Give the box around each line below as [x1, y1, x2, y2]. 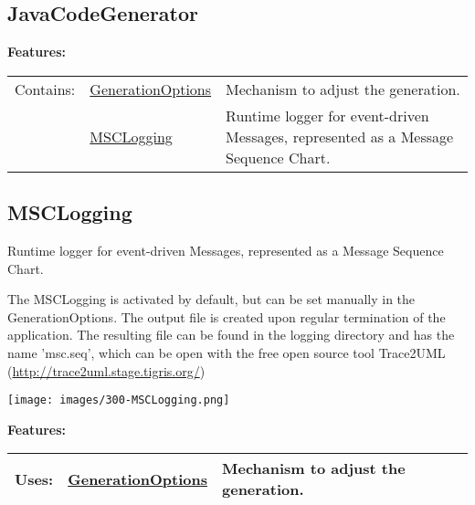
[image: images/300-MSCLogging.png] [7, 394, 230, 407]
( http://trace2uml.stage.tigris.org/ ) [7, 361, 206, 380]
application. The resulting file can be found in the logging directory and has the [7, 325, 455, 344]
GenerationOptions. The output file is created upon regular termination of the [7, 307, 446, 326]
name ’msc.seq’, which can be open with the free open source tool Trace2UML [7, 342, 446, 362]
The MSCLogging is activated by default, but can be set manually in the [7, 289, 416, 309]
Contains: [15, 78, 76, 100]
